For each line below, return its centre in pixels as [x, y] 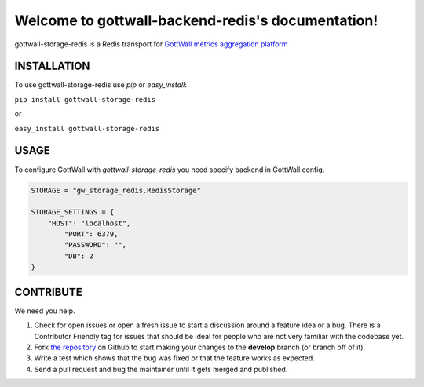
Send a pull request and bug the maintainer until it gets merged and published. [161, 369]
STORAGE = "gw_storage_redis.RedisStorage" [116, 190]
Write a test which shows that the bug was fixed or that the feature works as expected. [175, 358]
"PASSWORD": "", [95, 245]
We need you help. [45, 311]
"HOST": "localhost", [89, 223]
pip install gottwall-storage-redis [85, 99]
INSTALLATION [52, 66]
